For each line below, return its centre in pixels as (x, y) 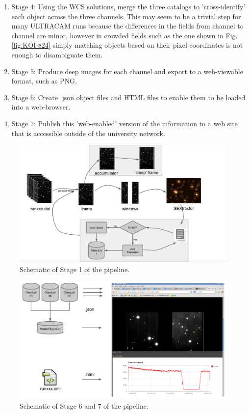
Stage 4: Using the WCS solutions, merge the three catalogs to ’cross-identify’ (128, 6)
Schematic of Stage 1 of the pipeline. (75, 269)
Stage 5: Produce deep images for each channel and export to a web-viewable (127, 71)
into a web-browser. (41, 107)
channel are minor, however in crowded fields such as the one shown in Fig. (124, 35)
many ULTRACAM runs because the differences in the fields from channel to (127, 26)
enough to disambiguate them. (57, 54)
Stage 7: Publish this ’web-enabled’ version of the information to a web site (124, 123)
